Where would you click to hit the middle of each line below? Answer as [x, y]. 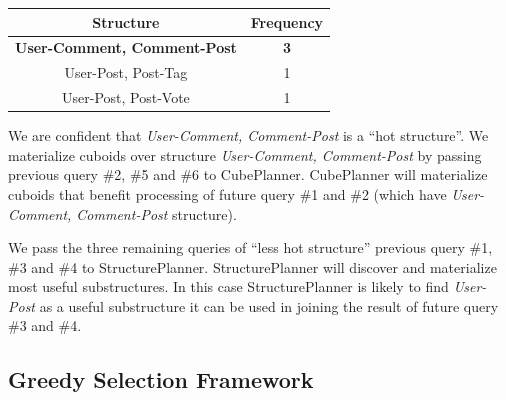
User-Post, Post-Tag [126, 72]
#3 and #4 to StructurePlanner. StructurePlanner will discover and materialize [252, 266]
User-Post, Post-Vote [126, 97]
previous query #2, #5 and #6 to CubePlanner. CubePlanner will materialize [248, 174]
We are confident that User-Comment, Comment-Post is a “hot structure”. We [248, 135]
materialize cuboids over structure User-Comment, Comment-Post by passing [245, 154]
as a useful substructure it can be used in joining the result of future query [269, 305]
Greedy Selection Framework [161, 379]
